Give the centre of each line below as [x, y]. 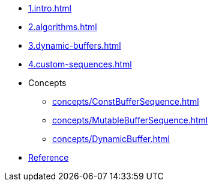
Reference [49, 157]
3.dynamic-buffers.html [75, 45]
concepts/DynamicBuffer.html [111, 139]
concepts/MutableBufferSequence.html [130, 120]
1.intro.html [50, 8]
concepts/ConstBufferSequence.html [126, 101]
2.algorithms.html [63, 27]
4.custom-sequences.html [80, 64]
